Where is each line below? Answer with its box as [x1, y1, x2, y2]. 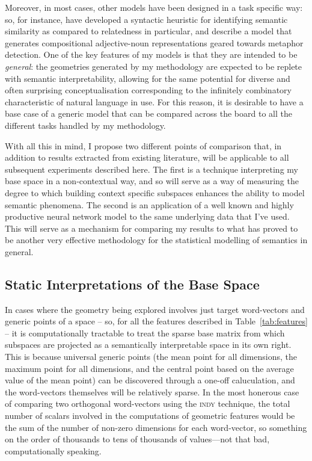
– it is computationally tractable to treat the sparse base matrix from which [5, 326, 285, 339]
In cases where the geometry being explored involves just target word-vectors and [5, 303, 305, 315]
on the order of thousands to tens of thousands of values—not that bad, [5, 433, 270, 445]
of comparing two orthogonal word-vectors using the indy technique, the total [5, 397, 290, 410]
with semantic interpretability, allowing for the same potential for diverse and [5, 72, 290, 84]
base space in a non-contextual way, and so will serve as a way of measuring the [5, 175, 299, 187]
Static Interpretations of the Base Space [5, 274, 260, 293]
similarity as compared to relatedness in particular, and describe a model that [5, 25, 292, 37]
